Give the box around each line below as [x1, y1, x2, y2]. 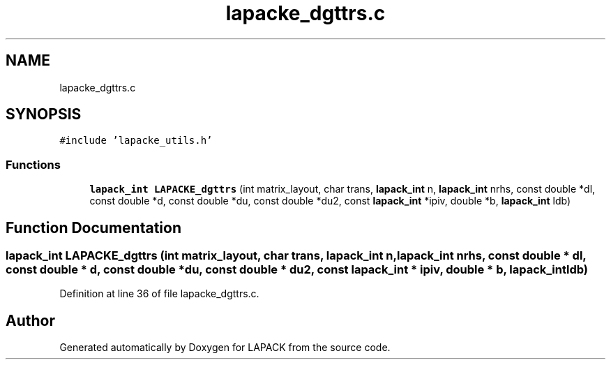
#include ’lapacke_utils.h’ [59, 135, 213, 147]
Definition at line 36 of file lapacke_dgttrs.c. [59, 288, 259, 300]
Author [6, 311, 55, 329]
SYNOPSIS [6, 105, 82, 124]
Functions [6, 157, 61, 172]
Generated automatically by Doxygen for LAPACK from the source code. [59, 341, 391, 354]
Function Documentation [6, 218, 181, 237]
